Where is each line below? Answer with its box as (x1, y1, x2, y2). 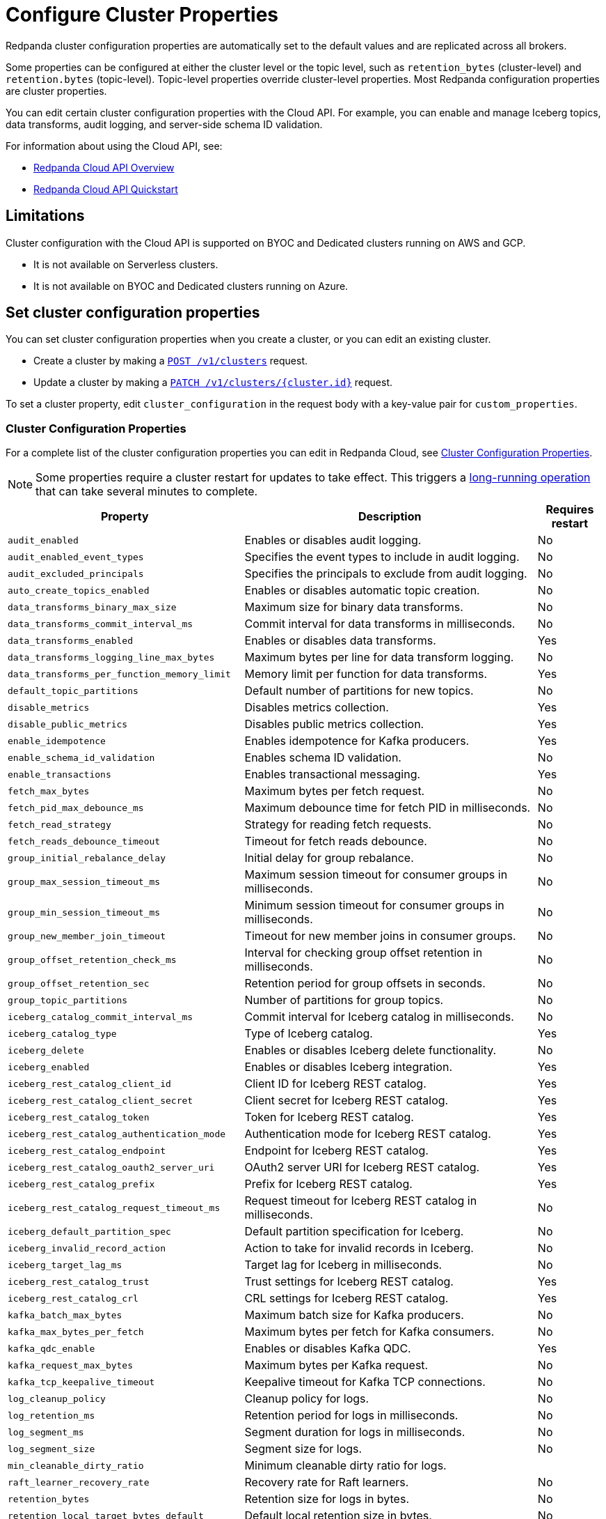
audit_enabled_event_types (8, 551, 144, 562)
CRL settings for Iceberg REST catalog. (244, 1291, 449, 1306)
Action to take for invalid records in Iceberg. (244, 1241, 474, 1256)
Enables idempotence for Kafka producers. (244, 734, 470, 748)
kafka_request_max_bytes (8, 1359, 134, 1371)
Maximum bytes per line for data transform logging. (244, 650, 514, 665)
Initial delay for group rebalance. (244, 851, 414, 865)
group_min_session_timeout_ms (8, 907, 161, 918)
